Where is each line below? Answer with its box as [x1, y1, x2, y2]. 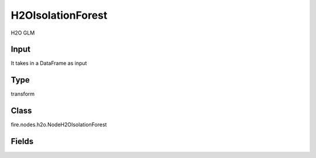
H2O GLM [11, 29, 35, 36]
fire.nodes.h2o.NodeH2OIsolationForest [11, 121, 107, 128]
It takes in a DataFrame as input [11, 60, 87, 67]
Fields [11, 136, 34, 146]
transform [11, 91, 35, 98]
